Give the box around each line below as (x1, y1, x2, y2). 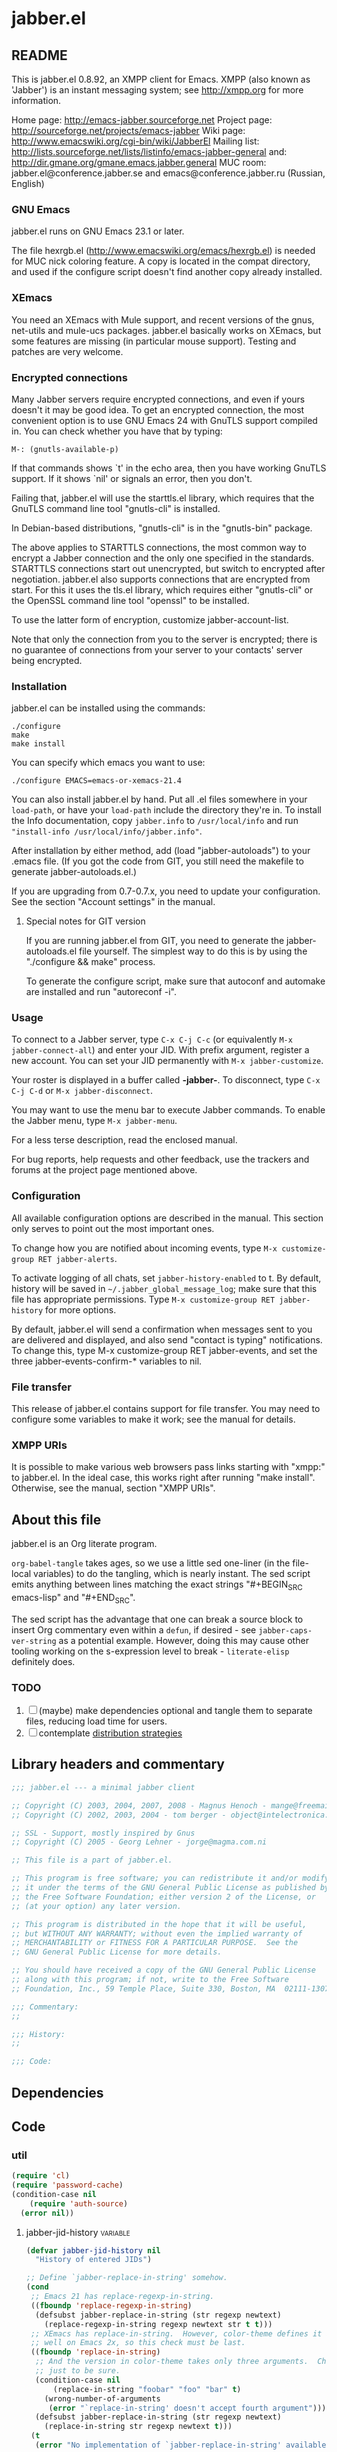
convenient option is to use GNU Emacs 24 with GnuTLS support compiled (11, 414, 318, 426)
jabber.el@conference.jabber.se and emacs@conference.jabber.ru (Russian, (11, 167, 326, 179)
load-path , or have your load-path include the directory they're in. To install (11, 804, 322, 816)
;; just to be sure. (35, 2366, 121, 2376)
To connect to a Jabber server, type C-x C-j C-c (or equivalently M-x (11, 1033, 293, 1046)
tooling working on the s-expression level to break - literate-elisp (11, 1645, 290, 1657)
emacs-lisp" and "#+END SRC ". (11, 1591, 136, 1606)
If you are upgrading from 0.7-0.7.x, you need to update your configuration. (11, 885, 321, 897)
